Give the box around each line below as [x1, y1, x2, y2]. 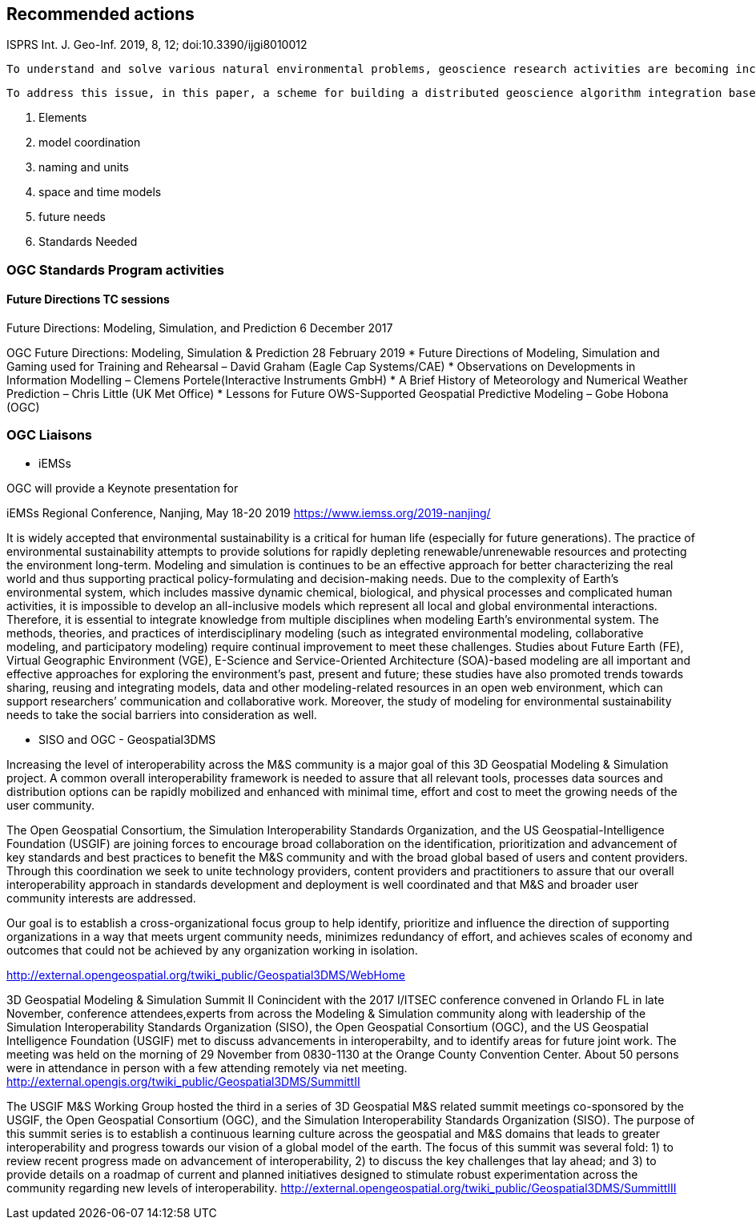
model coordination [38, 135, 141, 150]
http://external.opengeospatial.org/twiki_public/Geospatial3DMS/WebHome [6, 967, 405, 982]
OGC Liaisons [6, 427, 93, 444]
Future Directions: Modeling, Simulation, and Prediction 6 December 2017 [6, 321, 393, 336]
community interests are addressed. [6, 890, 196, 905]
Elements [38, 111, 87, 125]
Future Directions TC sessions [6, 292, 170, 307]
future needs [38, 210, 107, 224]
